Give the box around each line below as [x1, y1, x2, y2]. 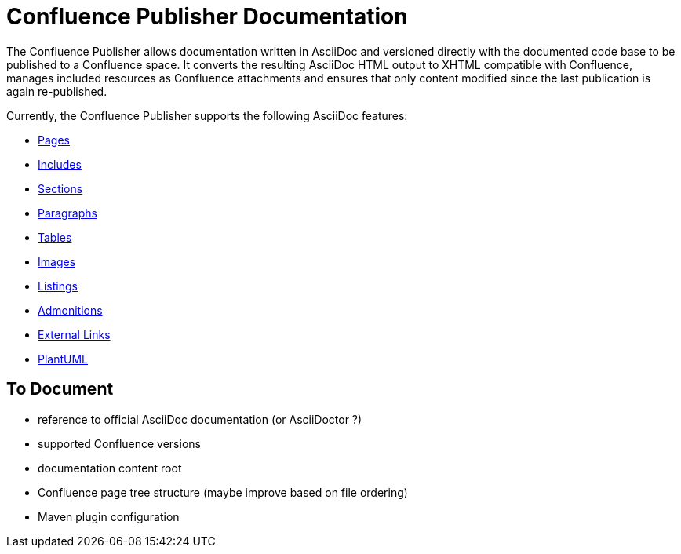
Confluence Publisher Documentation [6, 3, 408, 30]
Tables [38, 230, 72, 244]
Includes [38, 157, 82, 171]
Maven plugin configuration [38, 509, 180, 523]
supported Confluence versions [38, 436, 201, 450]
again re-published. [6, 84, 107, 98]
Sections [38, 181, 83, 195]
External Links [38, 327, 111, 341]
